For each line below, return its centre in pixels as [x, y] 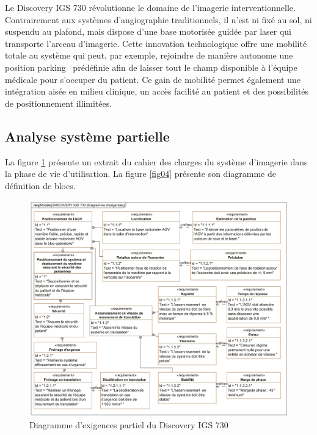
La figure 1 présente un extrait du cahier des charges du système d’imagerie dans [156, 161]
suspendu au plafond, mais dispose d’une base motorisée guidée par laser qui [148, 31]
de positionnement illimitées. [59, 103]
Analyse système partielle [87, 136]
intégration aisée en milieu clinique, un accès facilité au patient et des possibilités [157, 91]
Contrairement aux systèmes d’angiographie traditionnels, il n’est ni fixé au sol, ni [158, 19]
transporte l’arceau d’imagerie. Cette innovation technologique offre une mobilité [156, 43]
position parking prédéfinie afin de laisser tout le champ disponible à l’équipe [151, 67]
